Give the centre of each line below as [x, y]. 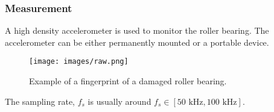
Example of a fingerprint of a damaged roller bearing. [128, 81]
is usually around [119, 101]
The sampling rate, [40, 101]
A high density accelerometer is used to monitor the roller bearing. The [137, 30]
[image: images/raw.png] [79, 62]
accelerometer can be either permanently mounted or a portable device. [137, 42]
